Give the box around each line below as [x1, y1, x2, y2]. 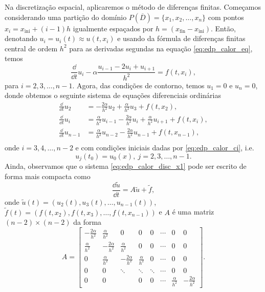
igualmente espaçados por [73, 23, 153, 33]
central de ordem [5, 43, 58, 53]
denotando [5, 33, 37, 44]
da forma [73, 217, 102, 227]
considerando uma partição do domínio [5, 11, 127, 22]
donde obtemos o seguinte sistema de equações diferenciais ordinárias [5, 90, 221, 101]
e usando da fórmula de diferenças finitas [117, 33, 246, 44]
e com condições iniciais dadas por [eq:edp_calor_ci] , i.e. [75, 142, 254, 153]
